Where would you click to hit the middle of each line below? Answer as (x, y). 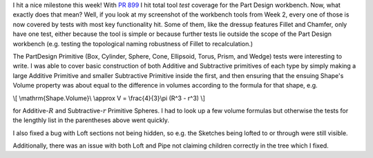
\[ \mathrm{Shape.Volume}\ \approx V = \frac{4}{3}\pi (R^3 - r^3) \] (109, 98)
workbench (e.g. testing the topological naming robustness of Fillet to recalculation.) (133, 43)
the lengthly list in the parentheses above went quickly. (91, 120)
